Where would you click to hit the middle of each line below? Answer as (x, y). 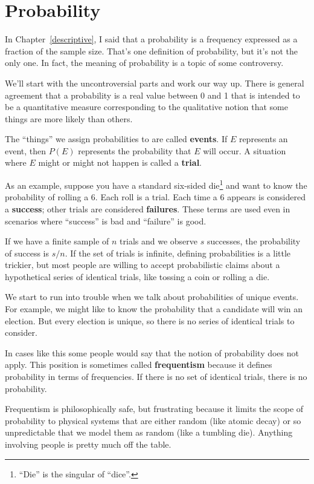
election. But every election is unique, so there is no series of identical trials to (150, 320)
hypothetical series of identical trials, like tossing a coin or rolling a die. (137, 276)
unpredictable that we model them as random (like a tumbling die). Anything (149, 432)
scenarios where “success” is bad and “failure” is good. (106, 221)
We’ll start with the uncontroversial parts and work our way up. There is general (155, 83)
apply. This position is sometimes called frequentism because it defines (139, 365)
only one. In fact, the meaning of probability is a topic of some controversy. (144, 63)
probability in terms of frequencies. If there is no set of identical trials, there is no (156, 377)
